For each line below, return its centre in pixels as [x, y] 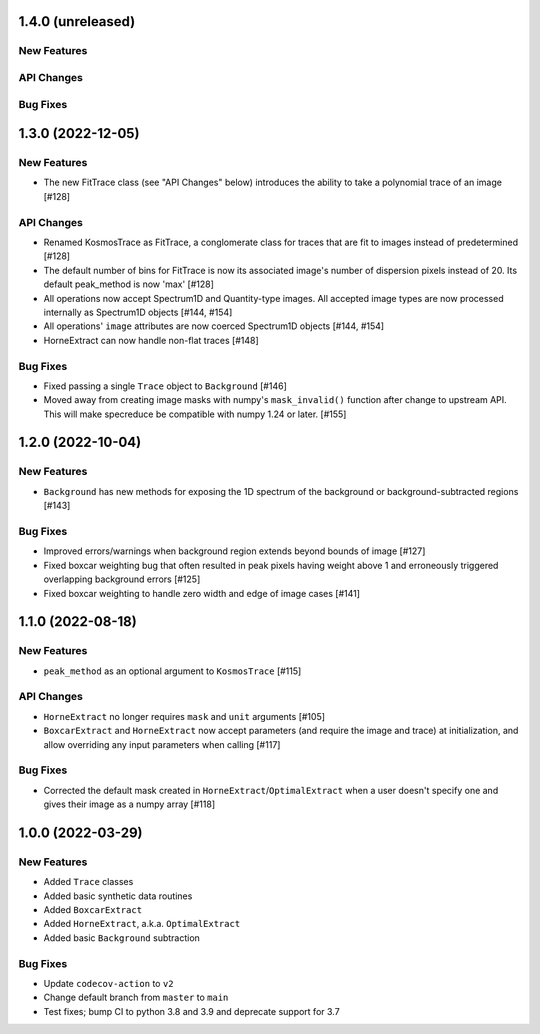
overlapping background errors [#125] [122, 579]
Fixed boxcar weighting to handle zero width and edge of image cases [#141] [201, 593]
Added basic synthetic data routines [118, 896]
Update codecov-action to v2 [108, 983]
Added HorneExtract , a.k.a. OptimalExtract [142, 924]
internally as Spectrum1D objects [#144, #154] [138, 312]
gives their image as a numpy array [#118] [129, 804]
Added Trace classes [88, 882]
